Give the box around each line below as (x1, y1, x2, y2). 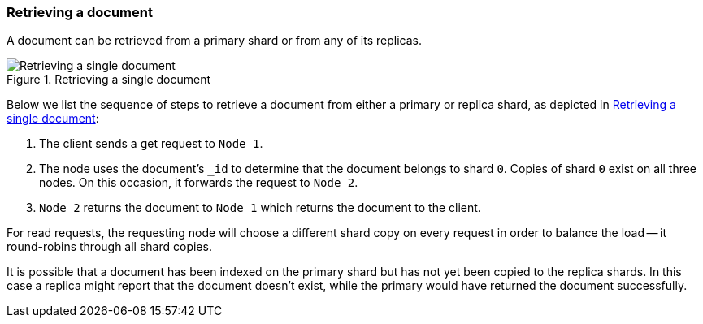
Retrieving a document (7, 4, 153, 20)
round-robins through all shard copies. (7, 240, 212, 254)
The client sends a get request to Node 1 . (39, 136, 263, 151)
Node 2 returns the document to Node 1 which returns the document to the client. (39, 201, 481, 215)
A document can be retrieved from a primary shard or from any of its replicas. (7, 33, 422, 48)
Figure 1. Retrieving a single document (7, 72, 211, 87)
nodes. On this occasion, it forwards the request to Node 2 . (39, 175, 358, 190)
